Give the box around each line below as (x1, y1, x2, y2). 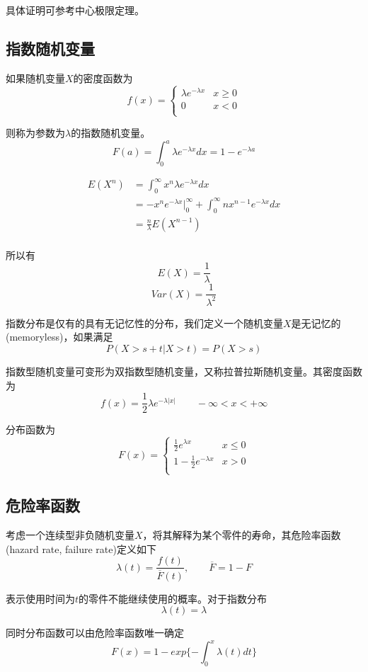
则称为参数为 (6, 125, 65, 140)
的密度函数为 (73, 70, 133, 85)
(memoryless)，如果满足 (6, 329, 113, 344)
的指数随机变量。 (71, 125, 151, 140)
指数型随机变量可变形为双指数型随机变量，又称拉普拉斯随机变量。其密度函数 (6, 363, 362, 378)
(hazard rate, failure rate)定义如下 (6, 541, 156, 556)
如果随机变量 (6, 70, 65, 85)
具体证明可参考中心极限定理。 (6, 3, 144, 17)
